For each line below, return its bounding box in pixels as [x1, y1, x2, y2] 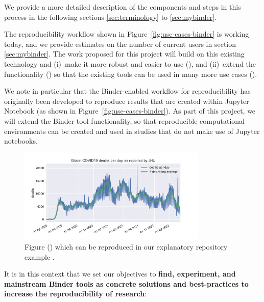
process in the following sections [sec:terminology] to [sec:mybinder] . [4, 11, 217, 22]
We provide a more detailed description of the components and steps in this [4, 2, 241, 12]
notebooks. [4, 135, 38, 146]
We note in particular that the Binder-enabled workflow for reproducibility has [4, 86, 251, 96]
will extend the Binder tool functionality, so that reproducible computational [4, 115, 245, 126]
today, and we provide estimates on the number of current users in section [4, 38, 236, 49]
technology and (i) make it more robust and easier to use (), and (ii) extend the [4, 58, 256, 69]
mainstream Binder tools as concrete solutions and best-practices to [4, 278, 249, 289]
